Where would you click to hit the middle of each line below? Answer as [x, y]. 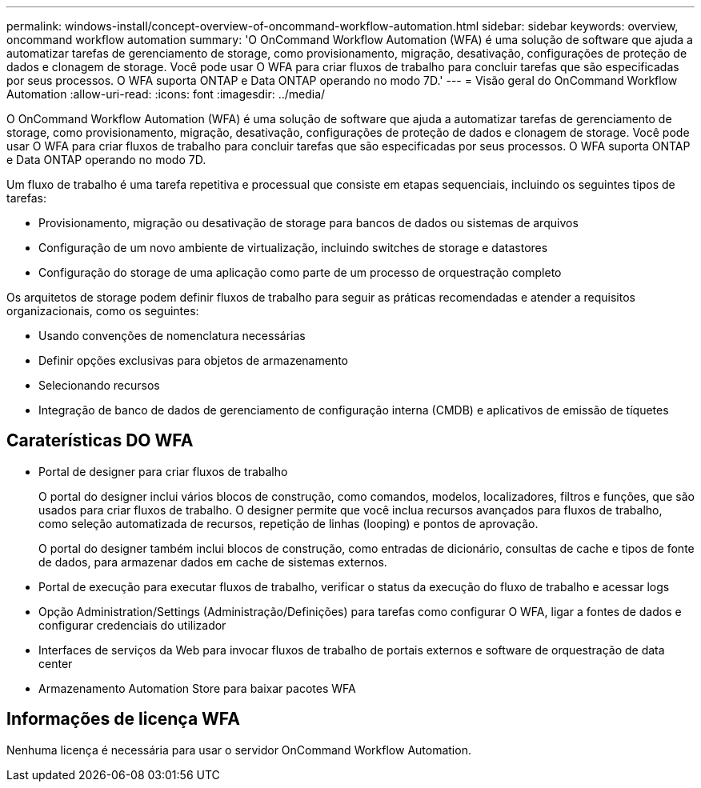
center [56, 663]
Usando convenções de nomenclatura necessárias [172, 336]
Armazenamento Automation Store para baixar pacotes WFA [197, 688]
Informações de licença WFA [123, 719]
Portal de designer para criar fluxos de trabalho [163, 471]
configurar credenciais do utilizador [132, 625]
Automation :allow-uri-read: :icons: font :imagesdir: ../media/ [166, 94]
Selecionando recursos [99, 385]
